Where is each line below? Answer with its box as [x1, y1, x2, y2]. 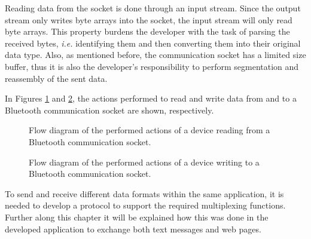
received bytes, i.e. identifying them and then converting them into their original [5, 36, 301, 49]
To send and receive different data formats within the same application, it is [5, 187, 284, 200]
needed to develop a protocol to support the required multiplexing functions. [5, 199, 286, 212]
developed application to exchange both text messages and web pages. [5, 222, 261, 235]
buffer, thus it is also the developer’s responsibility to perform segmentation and [5, 60, 299, 72]
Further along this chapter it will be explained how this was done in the [5, 210, 269, 223]
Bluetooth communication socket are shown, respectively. [5, 103, 214, 116]
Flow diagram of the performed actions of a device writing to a [29, 155, 260, 168]
